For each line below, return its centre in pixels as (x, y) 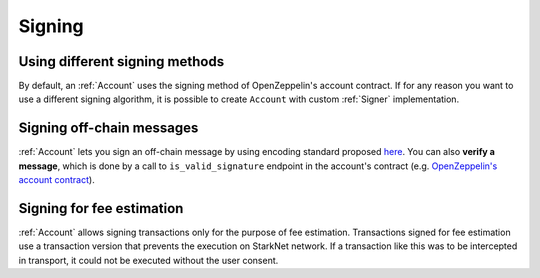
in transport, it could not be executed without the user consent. (148, 260)
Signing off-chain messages (108, 128)
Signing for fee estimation (101, 208)
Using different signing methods (121, 61)
